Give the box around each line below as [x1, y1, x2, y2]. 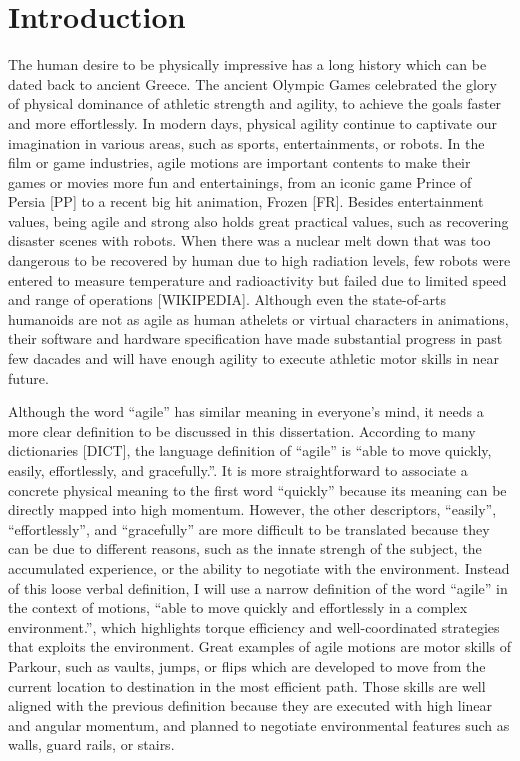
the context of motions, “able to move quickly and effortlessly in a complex [8, 597, 468, 618]
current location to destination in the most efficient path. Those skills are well [8, 675, 486, 696]
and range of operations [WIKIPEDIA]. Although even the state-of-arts [8, 289, 447, 310]
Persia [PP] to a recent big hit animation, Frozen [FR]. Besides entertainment [8, 191, 484, 212]
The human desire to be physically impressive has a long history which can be [8, 54, 487, 75]
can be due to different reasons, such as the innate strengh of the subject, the [8, 538, 482, 559]
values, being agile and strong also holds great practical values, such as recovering [8, 210, 509, 231]
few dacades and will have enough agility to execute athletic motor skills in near [8, 348, 500, 369]
